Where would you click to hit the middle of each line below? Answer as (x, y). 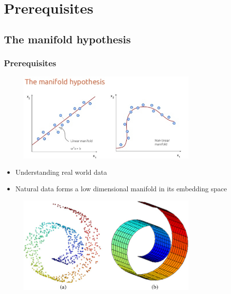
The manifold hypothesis (67, 39)
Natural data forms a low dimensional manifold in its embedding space (121, 188)
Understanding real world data (61, 172)
